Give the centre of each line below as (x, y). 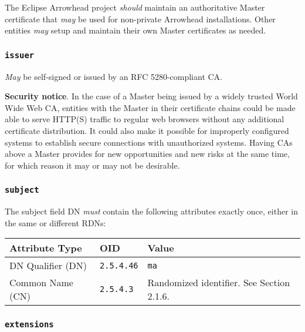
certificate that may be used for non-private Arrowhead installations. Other (140, 19)
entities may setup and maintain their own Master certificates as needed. (135, 30)
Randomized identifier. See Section (219, 283)
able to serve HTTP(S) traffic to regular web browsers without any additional (145, 119)
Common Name (41, 283)
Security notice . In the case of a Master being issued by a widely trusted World (151, 96)
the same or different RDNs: (55, 222)
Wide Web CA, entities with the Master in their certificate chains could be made (150, 107)
